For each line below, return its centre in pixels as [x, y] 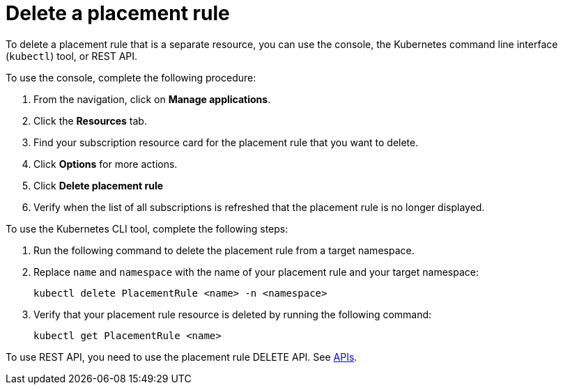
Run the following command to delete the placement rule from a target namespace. [224, 250]
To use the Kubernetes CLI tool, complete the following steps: [147, 228]
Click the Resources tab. [90, 120]
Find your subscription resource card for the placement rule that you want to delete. [226, 142]
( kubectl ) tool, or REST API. [72, 56]
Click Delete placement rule [99, 185]
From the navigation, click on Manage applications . [152, 99]
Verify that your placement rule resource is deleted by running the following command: [233, 314]
